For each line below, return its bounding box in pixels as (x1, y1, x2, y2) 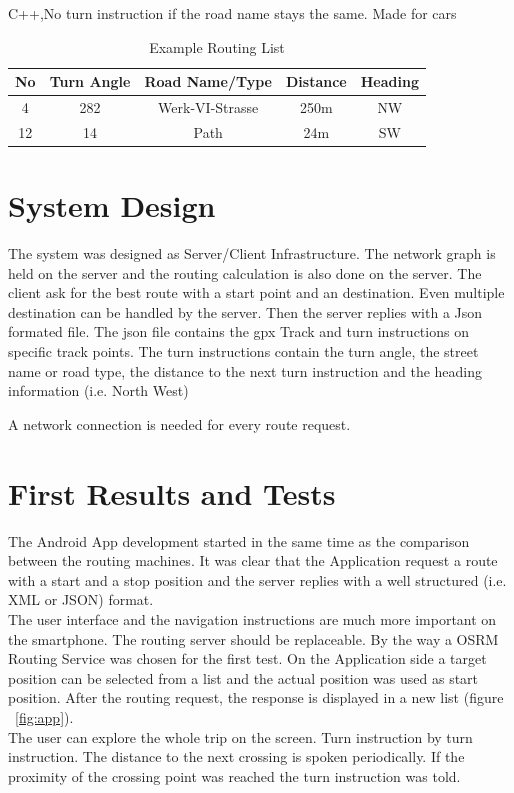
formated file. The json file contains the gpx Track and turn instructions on (8, 321, 469, 342)
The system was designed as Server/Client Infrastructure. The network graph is (8, 243, 496, 264)
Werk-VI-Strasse (158, 97, 259, 118)
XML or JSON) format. (8, 589, 154, 610)
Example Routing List (149, 36, 285, 57)
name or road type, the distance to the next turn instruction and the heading (8, 360, 483, 381)
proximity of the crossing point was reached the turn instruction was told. (8, 765, 461, 786)
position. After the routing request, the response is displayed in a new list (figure (8, 687, 504, 708)
